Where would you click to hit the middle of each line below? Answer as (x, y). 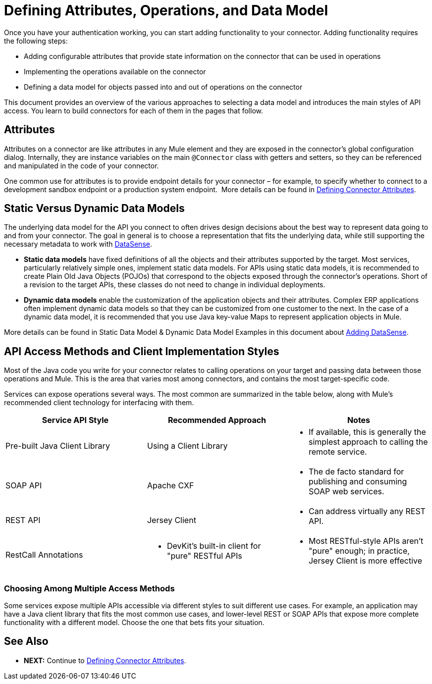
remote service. (338, 452)
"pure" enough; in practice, (359, 551)
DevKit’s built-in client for (214, 546)
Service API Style (75, 420)
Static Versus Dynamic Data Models (94, 209)
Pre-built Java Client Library (58, 446)
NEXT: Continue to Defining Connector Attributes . (105, 660)
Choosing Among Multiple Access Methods (89, 588)
